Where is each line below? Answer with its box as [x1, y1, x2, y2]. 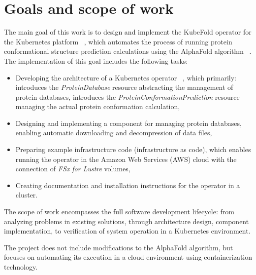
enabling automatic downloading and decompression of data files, [15, 127, 212, 138]
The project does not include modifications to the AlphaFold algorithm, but [4, 242, 233, 252]
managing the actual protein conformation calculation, [15, 101, 180, 112]
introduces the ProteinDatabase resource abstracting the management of [15, 82, 233, 92]
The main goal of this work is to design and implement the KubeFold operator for [4, 27, 252, 37]
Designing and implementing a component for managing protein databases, [15, 118, 242, 128]
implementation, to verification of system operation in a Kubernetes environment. [4, 226, 251, 236]
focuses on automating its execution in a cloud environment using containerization [4, 252, 253, 262]
